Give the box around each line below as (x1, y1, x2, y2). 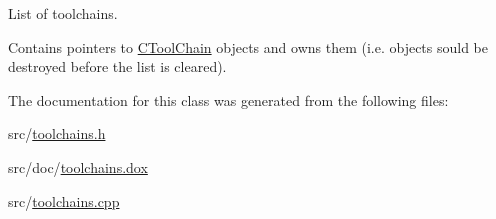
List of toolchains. (8, 3, 118, 23)
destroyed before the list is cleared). (8, 56, 227, 77)
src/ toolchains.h (8, 123, 106, 144)
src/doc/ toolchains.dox (8, 156, 148, 177)
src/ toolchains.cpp (8, 190, 120, 211)
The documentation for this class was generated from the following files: (8, 89, 449, 110)
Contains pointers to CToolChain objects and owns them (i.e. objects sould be (8, 36, 489, 57)
